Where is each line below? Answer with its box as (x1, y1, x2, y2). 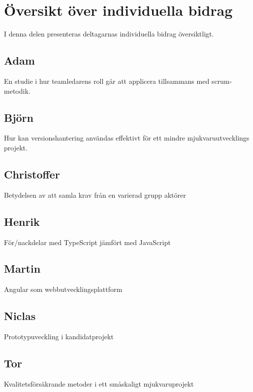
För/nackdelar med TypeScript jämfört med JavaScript (4, 237, 171, 247)
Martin (4, 261, 41, 276)
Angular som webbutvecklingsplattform (4, 284, 123, 294)
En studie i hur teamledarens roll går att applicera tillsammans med (4, 75, 210, 86)
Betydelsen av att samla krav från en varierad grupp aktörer (4, 189, 186, 200)
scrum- (211, 75, 232, 86)
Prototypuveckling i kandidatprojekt (4, 331, 114, 342)
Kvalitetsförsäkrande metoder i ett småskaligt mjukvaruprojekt (4, 378, 194, 389)
